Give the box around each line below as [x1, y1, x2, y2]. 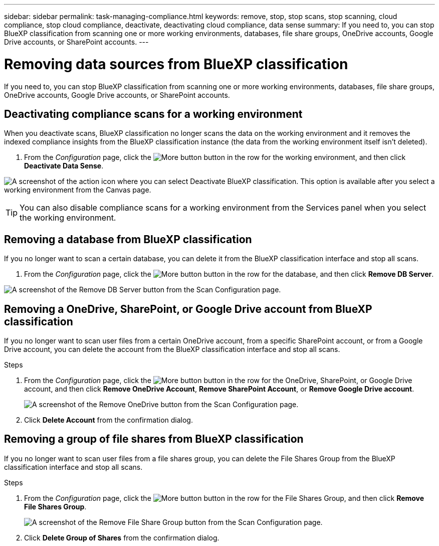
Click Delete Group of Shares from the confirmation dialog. [24, 533, 220, 542]
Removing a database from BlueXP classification [4, 233, 252, 246]
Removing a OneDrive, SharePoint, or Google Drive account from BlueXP [4, 302, 372, 315]
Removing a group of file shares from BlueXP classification [4, 433, 304, 446]
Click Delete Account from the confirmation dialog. [24, 416, 193, 425]
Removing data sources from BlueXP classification [4, 55, 348, 73]
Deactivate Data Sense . [24, 161, 104, 170]
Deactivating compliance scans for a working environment [4, 107, 303, 120]
